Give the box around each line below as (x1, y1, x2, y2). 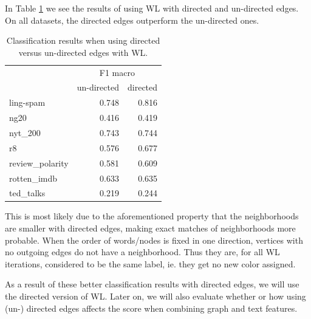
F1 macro (99, 66, 135, 78)
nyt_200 (9, 126, 41, 139)
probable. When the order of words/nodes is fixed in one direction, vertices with (5, 233, 303, 246)
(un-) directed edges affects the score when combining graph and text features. (5, 301, 298, 314)
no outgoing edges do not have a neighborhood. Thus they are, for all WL (5, 245, 280, 258)
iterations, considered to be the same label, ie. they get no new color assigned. (5, 257, 296, 270)
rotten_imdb (9, 171, 58, 184)
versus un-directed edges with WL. (18, 46, 148, 58)
